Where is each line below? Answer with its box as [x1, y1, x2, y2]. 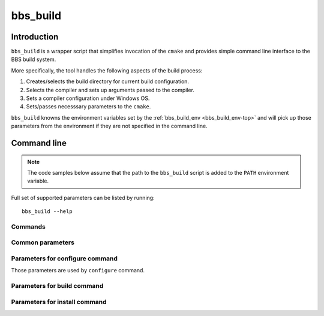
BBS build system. [11, 56, 56, 63]
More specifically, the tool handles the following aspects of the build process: [11, 66, 203, 74]
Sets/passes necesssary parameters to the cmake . [26, 103, 151, 110]
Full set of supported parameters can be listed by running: [11, 194, 155, 201]
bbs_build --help [22, 208, 73, 215]
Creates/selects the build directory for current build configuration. [26, 78, 189, 85]
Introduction [11, 32, 59, 42]
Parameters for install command [11, 297, 107, 306]
